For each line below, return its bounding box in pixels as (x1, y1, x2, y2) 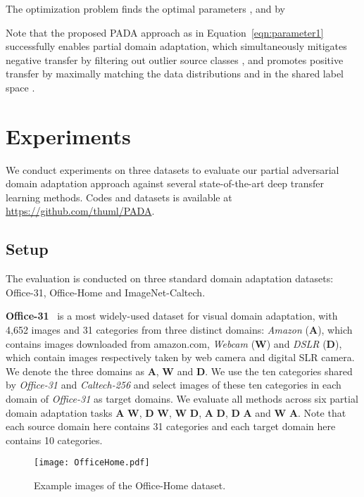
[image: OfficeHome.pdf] (34, 458, 150, 468)
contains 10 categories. (6, 432, 103, 447)
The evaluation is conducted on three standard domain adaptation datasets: (6, 271, 334, 286)
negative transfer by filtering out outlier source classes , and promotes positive (6, 52, 344, 67)
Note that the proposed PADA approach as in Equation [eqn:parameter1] (6, 25, 324, 39)
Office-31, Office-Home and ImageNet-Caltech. (6, 284, 206, 299)
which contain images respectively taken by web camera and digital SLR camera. (6, 350, 355, 365)
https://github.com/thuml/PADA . (6, 203, 155, 218)
